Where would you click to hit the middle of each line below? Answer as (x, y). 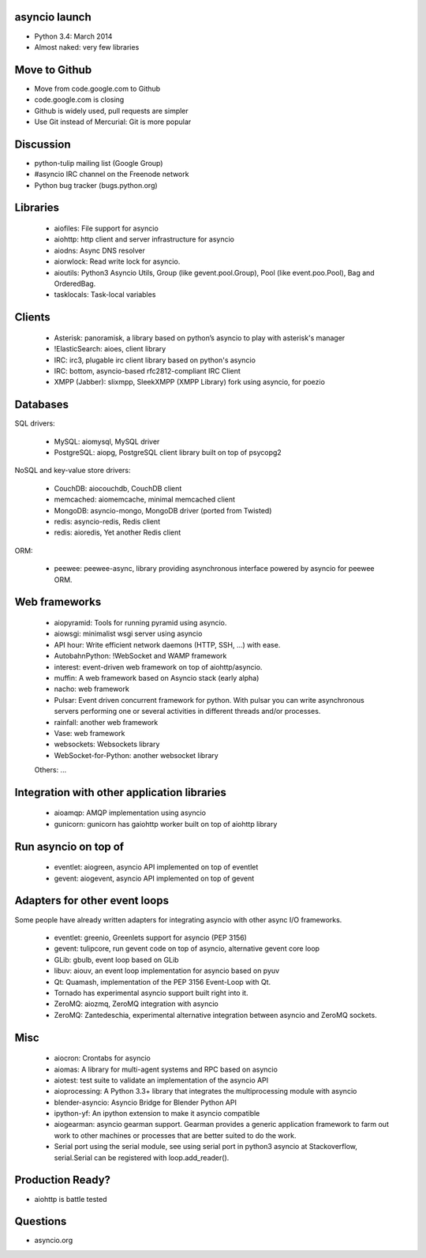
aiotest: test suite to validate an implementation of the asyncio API (161, 1080)
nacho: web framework (92, 689)
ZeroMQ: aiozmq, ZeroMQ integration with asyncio (136, 1004)
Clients (32, 317)
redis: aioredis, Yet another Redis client (118, 532)
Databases (42, 405)
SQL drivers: (35, 423)
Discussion (43, 144)
